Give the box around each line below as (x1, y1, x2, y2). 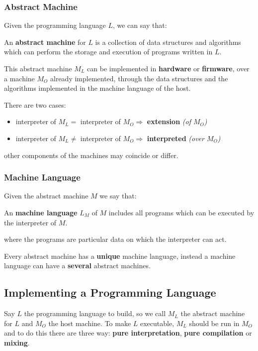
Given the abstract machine (4, 190, 88, 201)
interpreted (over (147, 133, 204, 143)
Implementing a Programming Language (4, 285, 216, 300)
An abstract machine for (4, 36, 86, 47)
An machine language (4, 207, 78, 217)
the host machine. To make (48, 318, 131, 328)
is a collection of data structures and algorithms (95, 36, 241, 47)
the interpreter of (4, 217, 57, 227)
